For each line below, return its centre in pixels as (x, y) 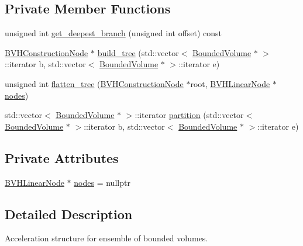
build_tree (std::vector (138, 52)
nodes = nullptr (102, 182)
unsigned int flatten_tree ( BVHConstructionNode (94, 83)
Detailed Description (69, 214)
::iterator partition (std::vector (189, 115)
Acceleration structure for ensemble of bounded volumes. (106, 238)
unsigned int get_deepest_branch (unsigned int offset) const (113, 33)
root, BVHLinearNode (230, 83)
